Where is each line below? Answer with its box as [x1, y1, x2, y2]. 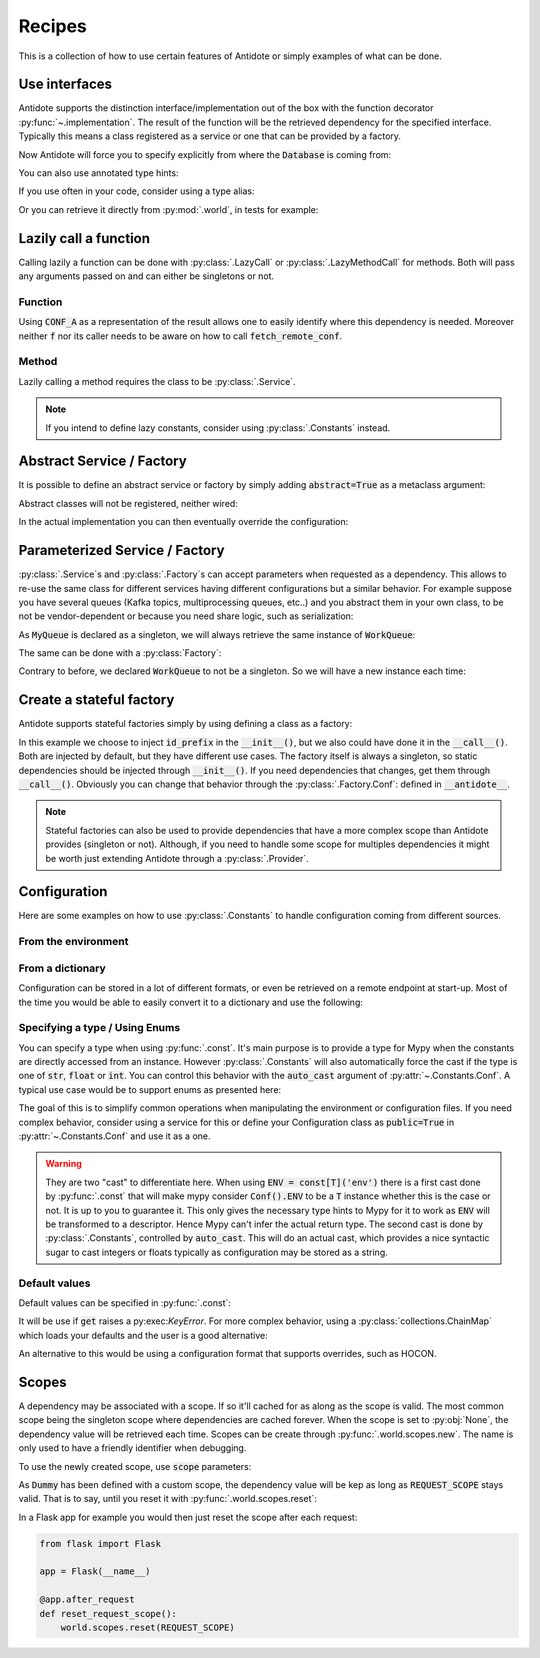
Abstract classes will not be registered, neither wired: [18, 497, 239, 509]
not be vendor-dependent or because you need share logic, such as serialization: [18, 610, 354, 622]
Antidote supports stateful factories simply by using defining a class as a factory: [18, 718, 353, 730]
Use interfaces [18, 76, 113, 93]
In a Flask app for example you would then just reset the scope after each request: [18, 1511, 358, 1523]
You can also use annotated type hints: [18, 167, 179, 179]
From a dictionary [18, 961, 107, 975]
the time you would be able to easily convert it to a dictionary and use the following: [18, 996, 364, 1008]
